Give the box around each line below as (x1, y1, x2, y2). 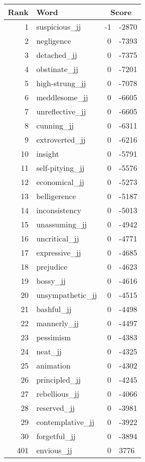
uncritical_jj (36, 233, 79, 244)
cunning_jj (36, 120, 74, 131)
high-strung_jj (36, 77, 86, 89)
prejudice (36, 261, 68, 272)
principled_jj (36, 374, 81, 385)
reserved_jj (36, 402, 75, 413)
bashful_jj (36, 303, 72, 314)
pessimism (36, 332, 71, 343)
